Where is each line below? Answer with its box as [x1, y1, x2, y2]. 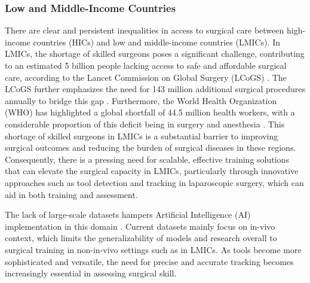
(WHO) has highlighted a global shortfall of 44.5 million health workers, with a [5, 106, 295, 118]
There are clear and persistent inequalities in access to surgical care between [5, 24, 284, 36]
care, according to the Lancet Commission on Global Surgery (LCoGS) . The [5, 71, 287, 83]
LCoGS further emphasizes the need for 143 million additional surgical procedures [5, 83, 305, 95]
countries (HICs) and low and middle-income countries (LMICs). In [33, 35, 280, 48]
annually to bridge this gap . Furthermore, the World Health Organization [5, 94, 277, 106]
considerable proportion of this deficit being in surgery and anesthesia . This [5, 117, 285, 130]
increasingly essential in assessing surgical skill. [5, 267, 177, 279]
